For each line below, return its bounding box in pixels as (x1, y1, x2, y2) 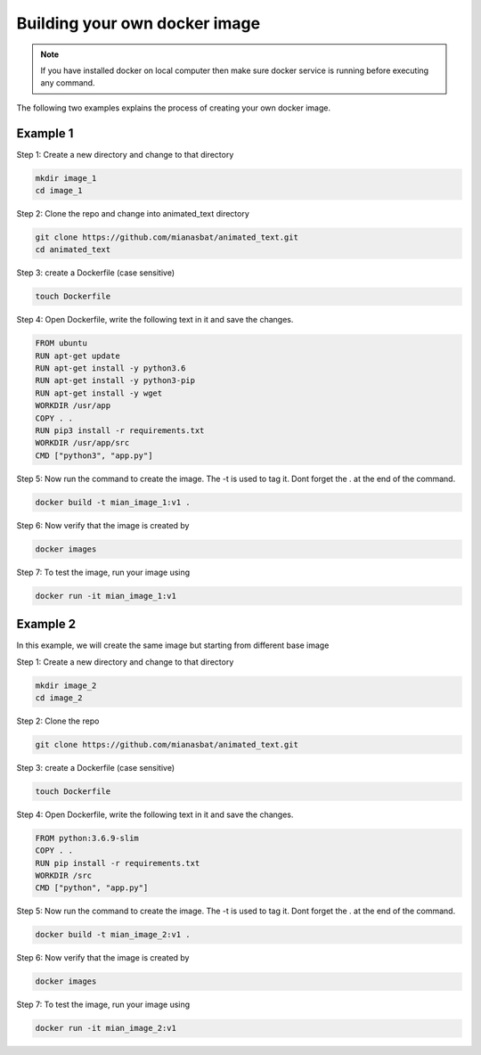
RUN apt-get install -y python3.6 (35, 364, 186, 373)
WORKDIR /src (35, 871, 93, 881)
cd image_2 (35, 692, 83, 703)
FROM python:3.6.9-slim (35, 833, 140, 843)
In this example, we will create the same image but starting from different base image (16, 640, 330, 650)
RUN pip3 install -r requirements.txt (35, 426, 205, 436)
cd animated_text (35, 245, 111, 255)
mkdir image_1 (35, 173, 97, 183)
